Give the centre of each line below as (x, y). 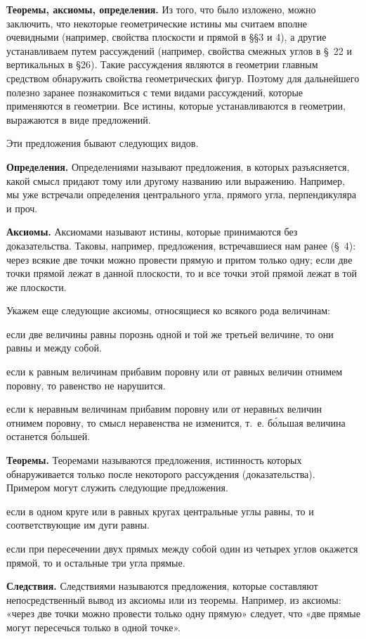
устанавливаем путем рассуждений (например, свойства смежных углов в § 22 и (179, 50)
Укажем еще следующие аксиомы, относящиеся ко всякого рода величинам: (168, 310)
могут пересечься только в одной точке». (93, 627)
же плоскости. (37, 286)
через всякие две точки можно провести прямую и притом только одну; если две (179, 259)
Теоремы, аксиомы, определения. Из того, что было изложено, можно (161, 9)
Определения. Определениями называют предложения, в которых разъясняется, (178, 166)
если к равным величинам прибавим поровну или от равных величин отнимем (175, 372)
